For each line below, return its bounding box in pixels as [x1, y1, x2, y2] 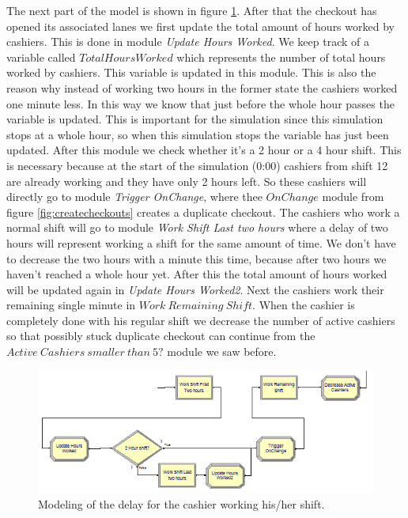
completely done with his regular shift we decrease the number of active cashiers [6, 312, 395, 328]
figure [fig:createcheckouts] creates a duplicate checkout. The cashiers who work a [6, 203, 400, 220]
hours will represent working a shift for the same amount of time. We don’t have [6, 234, 396, 251]
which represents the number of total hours [176, 48, 386, 65]
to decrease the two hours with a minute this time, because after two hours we [6, 250, 387, 267]
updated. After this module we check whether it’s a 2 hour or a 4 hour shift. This [6, 142, 402, 158]
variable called [6, 48, 76, 65]
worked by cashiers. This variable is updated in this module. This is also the [6, 64, 376, 81]
